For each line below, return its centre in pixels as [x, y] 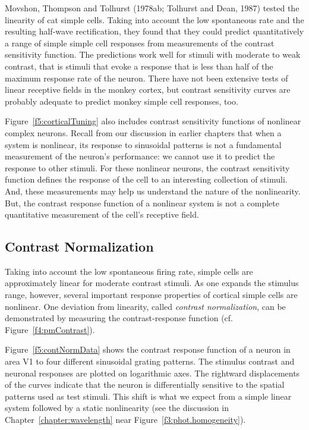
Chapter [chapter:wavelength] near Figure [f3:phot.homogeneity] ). [125, 420]
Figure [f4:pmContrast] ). [50, 329]
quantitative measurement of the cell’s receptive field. [102, 214]
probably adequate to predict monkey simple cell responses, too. [122, 101]
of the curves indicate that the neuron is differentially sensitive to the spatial [145, 385]
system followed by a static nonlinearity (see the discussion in [117, 408]
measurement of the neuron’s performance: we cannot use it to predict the [140, 156]
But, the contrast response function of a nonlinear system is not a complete [142, 203]
